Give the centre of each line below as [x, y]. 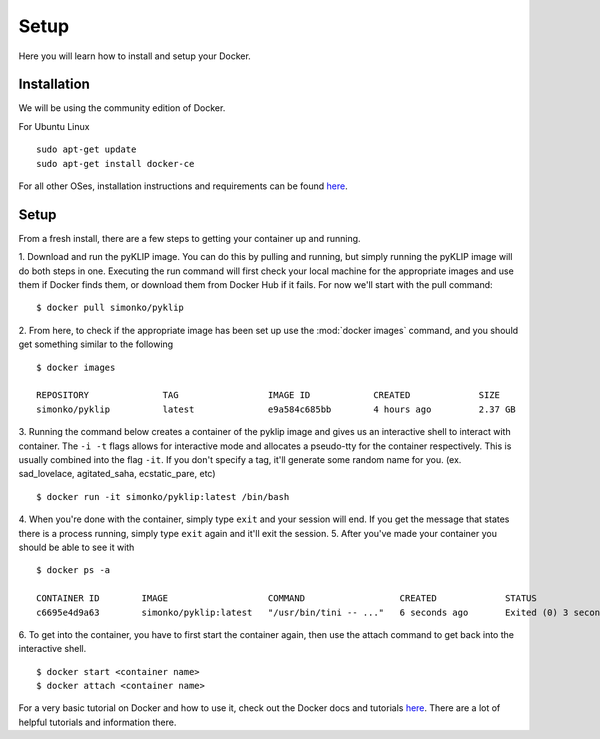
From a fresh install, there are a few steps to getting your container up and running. [189, 238]
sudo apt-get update [86, 149]
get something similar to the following [96, 344]
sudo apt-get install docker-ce [115, 163]
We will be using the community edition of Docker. [122, 108]
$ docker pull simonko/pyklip [110, 308]
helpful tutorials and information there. [97, 722]
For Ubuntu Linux [54, 126]
